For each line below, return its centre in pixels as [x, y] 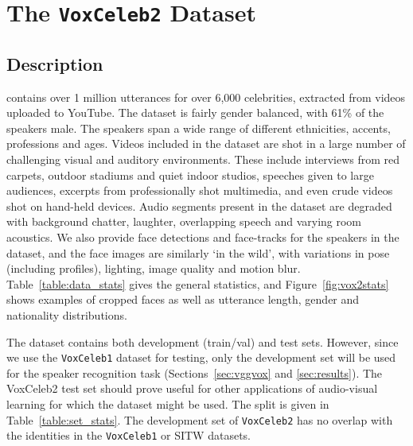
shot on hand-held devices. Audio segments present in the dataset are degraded [199, 206]
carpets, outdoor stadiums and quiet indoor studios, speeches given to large [190, 175]
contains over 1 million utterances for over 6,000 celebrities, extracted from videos [206, 97]
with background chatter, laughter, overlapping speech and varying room [184, 221]
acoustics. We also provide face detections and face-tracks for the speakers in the [203, 237]
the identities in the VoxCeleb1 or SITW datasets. [129, 435]
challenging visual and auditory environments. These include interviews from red [203, 159]
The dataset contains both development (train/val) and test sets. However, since [203, 341]
